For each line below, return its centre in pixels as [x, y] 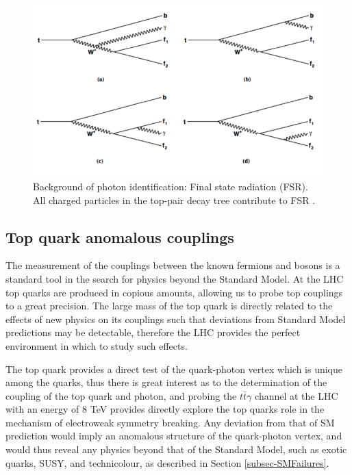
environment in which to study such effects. [97, 345]
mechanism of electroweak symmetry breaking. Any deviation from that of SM [170, 422]
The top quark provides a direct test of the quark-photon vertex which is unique [174, 369]
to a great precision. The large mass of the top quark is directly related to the [169, 306]
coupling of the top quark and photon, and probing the [121, 395]
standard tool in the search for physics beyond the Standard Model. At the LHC [175, 278]
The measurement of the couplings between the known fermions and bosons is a [173, 265]
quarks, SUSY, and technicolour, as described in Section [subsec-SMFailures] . [167, 462]
